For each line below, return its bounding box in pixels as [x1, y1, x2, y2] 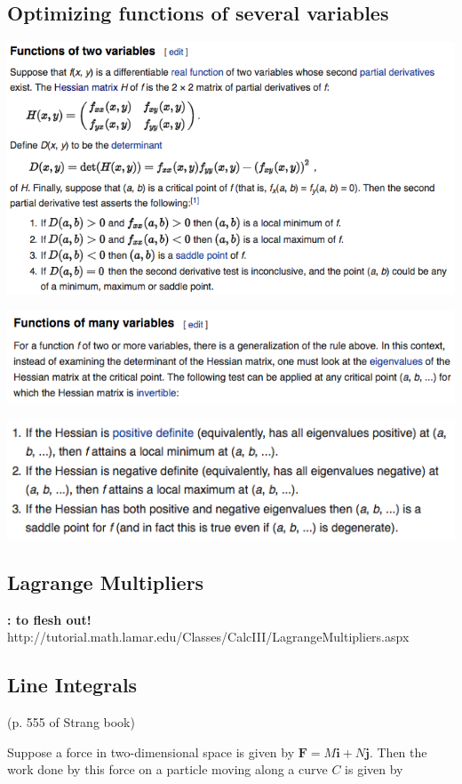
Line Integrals [7, 671, 138, 699]
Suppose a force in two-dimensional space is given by [7, 742, 295, 761]
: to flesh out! [7, 610, 92, 628]
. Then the [369, 742, 427, 761]
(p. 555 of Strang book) [7, 713, 135, 731]
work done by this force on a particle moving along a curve [7, 760, 328, 779]
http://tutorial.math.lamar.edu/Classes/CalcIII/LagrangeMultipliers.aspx [7, 627, 410, 646]
